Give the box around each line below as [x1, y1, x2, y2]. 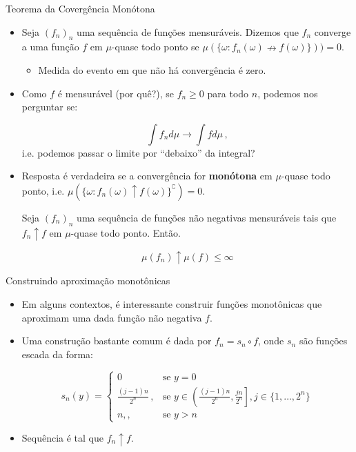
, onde [258, 333, 284, 348]
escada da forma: [21, 346, 93, 361]
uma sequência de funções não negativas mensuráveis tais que [77, 210, 337, 224]
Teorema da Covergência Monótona [6, 1, 155, 15]
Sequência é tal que [21, 431, 104, 445]
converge [314, 24, 351, 39]
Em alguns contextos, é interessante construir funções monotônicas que [21, 297, 322, 311]
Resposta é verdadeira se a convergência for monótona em [21, 168, 273, 183]
